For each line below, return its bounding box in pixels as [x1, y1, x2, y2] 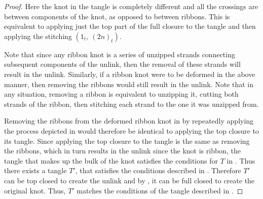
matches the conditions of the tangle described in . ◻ [77, 185, 243, 195]
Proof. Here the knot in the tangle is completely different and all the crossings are [4, 1, 258, 11]
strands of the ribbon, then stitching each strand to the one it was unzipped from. [4, 98, 259, 109]
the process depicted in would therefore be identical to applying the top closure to [4, 125, 259, 136]
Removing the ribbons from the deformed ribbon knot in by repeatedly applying [4, 115, 254, 126]
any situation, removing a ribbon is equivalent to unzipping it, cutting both [4, 89, 239, 99]
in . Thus [227, 155, 255, 166]
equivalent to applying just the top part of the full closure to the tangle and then [4, 21, 256, 31]
